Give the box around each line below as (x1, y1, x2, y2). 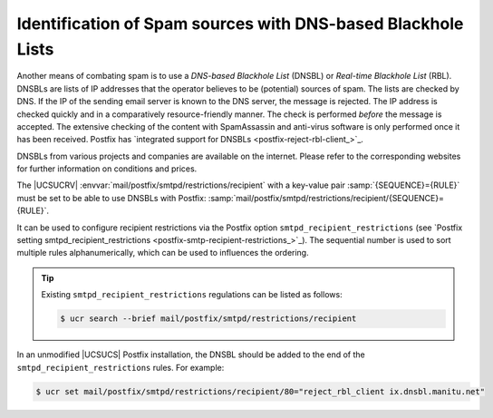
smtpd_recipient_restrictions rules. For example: (16, 362, 225, 373)
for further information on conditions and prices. (16, 163, 198, 174)
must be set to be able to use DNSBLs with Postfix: (16, 192, 207, 203)
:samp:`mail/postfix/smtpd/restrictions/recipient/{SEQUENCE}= (208, 192, 444, 203)
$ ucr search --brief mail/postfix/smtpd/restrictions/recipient (60, 314, 357, 324)
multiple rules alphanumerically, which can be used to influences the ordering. (16, 248, 309, 258)
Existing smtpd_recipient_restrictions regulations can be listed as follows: (41, 289, 343, 300)
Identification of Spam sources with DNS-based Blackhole (16, 14, 464, 34)
